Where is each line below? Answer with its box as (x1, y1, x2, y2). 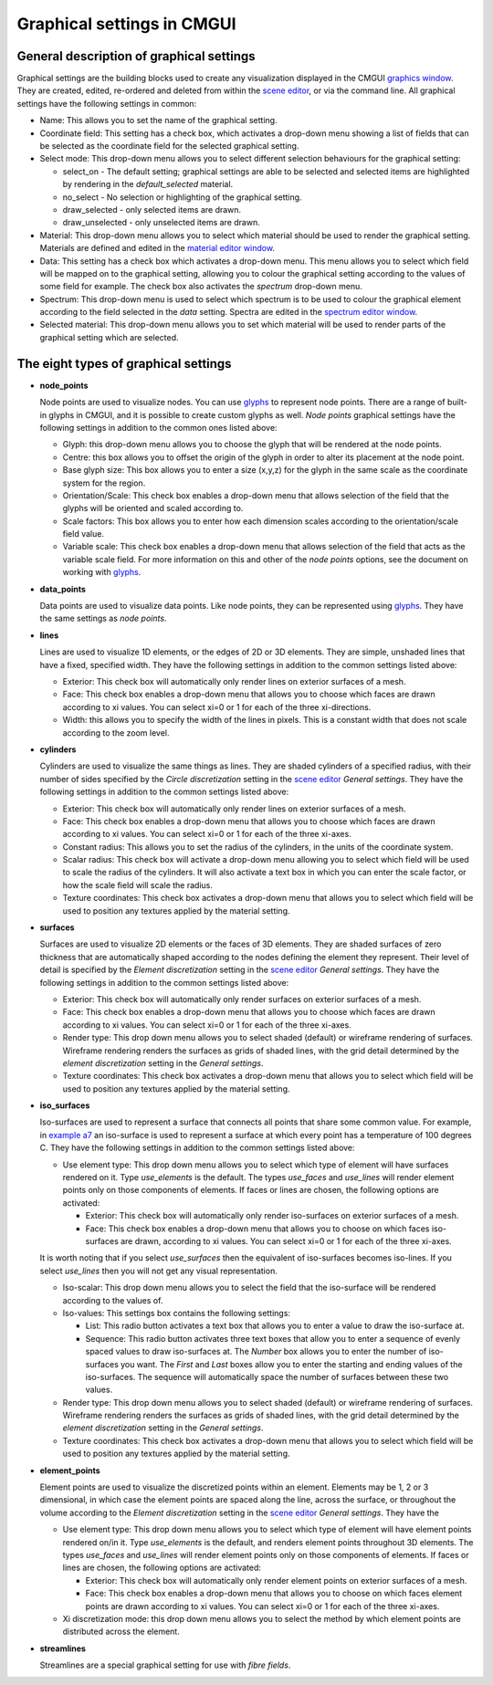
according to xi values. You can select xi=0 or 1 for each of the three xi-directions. (62, 701, 372, 712)
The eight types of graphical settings (16, 356, 232, 372)
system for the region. (62, 477, 146, 488)
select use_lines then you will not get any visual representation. (39, 1265, 278, 1276)
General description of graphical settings (16, 48, 256, 64)
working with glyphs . (62, 567, 142, 578)
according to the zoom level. (62, 727, 170, 738)
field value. (62, 529, 105, 539)
